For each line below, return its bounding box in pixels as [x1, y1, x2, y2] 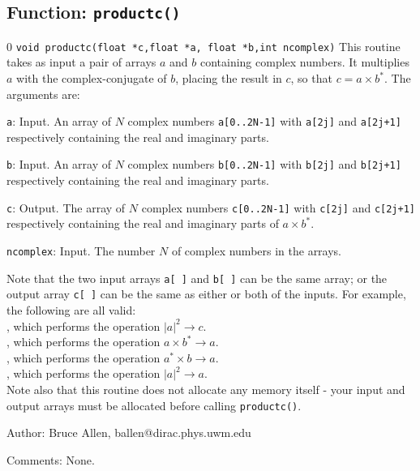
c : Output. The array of [6, 199, 126, 216]
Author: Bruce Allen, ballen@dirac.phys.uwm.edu [6, 424, 251, 441]
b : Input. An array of [6, 156, 111, 173]
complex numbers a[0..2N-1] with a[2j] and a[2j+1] [127, 113, 401, 130]
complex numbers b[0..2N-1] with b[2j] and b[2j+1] [127, 156, 401, 173]
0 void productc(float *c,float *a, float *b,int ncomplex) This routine [6, 37, 401, 54]
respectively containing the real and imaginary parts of [6, 215, 279, 232]
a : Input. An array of [6, 113, 111, 130]
